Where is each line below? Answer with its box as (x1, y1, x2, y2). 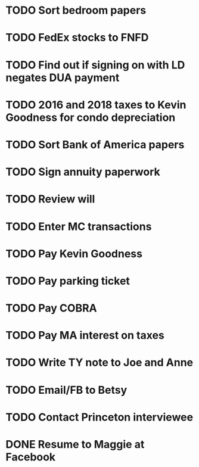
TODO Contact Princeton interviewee (5, 410, 194, 424)
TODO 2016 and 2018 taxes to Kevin (5, 98, 186, 111)
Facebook (5, 450, 56, 463)
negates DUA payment (5, 71, 120, 84)
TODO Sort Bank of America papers (5, 138, 185, 151)
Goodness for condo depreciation (5, 111, 176, 124)
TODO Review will (5, 192, 95, 206)
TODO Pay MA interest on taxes (5, 329, 165, 343)
